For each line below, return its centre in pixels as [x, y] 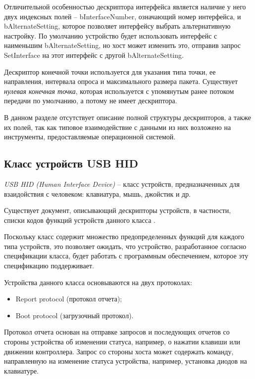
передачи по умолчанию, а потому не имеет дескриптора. [91, 101]
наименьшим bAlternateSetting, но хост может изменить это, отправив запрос [122, 45]
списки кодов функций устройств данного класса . [80, 220]
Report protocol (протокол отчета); [69, 299]
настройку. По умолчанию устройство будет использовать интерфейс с [111, 35]
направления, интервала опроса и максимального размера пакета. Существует [121, 81]
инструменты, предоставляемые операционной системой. [90, 137]
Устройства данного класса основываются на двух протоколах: [98, 282]
